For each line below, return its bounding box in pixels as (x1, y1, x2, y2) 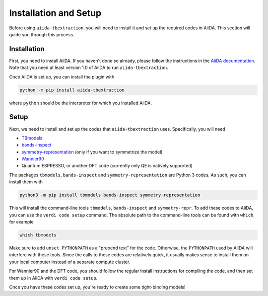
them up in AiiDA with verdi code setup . (9, 275, 98, 281)
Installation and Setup (9, 7, 102, 18)
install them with (9, 179, 43, 185)
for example (9, 219, 34, 224)
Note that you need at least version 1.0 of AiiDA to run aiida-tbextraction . (9, 65, 168, 71)
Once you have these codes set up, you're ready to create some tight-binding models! (9, 284, 186, 290)
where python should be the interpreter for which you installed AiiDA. (9, 100, 152, 106)
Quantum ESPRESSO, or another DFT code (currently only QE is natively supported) (21, 163, 193, 169)
